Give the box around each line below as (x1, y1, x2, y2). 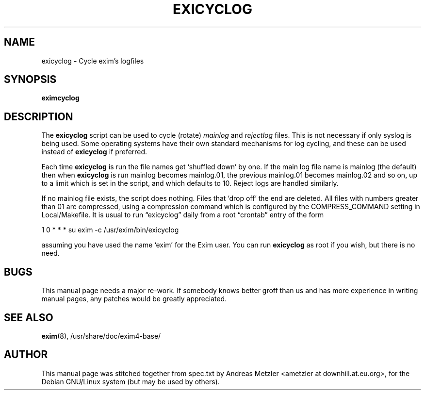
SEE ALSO (4, 311, 53, 324)
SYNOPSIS (4, 73, 57, 86)
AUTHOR (4, 348, 48, 361)
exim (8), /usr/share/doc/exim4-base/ (41, 331, 161, 340)
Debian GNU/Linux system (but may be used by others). (41, 377, 220, 386)
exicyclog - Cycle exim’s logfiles (41, 56, 144, 65)
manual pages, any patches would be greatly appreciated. (41, 295, 227, 303)
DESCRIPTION (4, 110, 73, 123)
